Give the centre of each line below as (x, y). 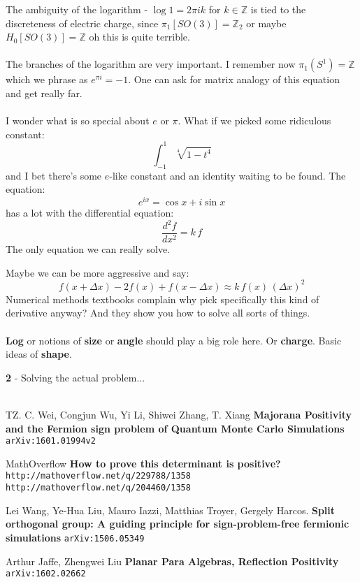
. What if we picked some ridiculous (254, 121)
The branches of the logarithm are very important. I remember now (151, 64)
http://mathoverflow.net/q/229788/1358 (98, 476)
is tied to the (278, 9)
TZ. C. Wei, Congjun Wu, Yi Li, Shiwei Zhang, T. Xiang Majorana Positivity (179, 414)
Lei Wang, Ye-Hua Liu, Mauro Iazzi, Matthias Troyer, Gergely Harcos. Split (171, 510)
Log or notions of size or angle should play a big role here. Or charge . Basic (174, 340)
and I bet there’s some (54, 175)
